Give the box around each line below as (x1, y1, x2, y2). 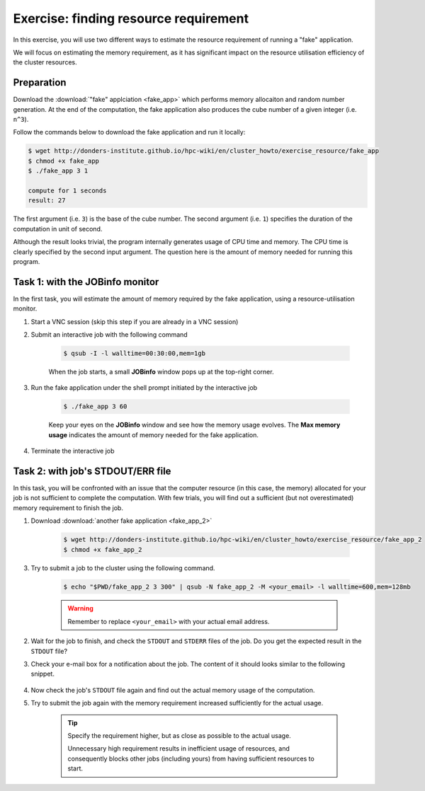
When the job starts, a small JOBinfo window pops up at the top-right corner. (48, 367, 274, 376)
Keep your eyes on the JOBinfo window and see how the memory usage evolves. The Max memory (48, 421, 341, 429)
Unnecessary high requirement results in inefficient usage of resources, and (67, 744, 290, 753)
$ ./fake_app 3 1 (28, 167, 89, 175)
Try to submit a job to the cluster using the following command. (30, 563, 215, 572)
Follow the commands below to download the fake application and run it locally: (13, 128, 246, 137)
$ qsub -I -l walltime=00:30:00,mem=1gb (63, 349, 205, 357)
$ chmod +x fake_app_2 (63, 545, 142, 553)
